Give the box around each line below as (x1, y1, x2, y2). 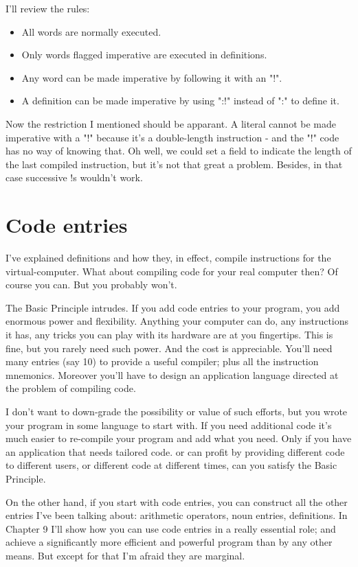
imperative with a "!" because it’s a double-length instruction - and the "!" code (5, 130, 339, 144)
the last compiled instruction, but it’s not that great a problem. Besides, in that (5, 157, 343, 171)
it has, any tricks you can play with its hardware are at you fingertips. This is (5, 327, 333, 342)
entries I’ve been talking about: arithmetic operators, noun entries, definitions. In (5, 508, 348, 522)
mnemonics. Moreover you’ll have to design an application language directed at (5, 367, 339, 382)
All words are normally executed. (21, 24, 161, 38)
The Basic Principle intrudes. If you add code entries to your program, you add (5, 300, 340, 314)
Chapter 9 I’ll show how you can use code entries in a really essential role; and (5, 521, 336, 535)
